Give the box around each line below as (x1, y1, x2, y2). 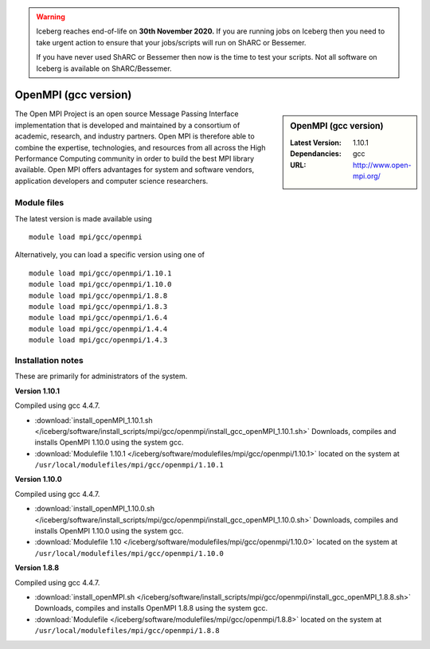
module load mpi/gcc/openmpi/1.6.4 (29, 313, 168, 323)
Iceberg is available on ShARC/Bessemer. (36, 64, 172, 73)
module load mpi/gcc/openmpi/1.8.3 (29, 303, 168, 311)
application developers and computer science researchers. (14, 176, 209, 186)
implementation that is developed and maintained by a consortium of (14, 120, 240, 130)
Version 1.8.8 (14, 563, 60, 573)
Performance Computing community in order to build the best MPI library (14, 154, 255, 163)
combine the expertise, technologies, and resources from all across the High (14, 143, 266, 152)
